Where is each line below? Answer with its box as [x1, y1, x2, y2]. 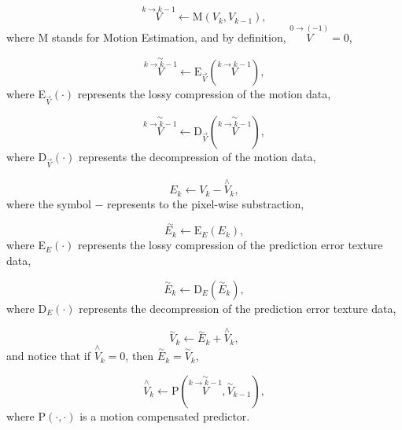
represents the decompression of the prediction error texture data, [79, 300, 396, 316]
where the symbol [6, 195, 91, 211]
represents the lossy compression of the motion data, [77, 86, 331, 102]
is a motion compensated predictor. [79, 407, 250, 424]
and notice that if [6, 347, 90, 364]
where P [6, 407, 46, 424]
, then [125, 347, 154, 364]
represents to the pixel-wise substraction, [107, 195, 304, 211]
